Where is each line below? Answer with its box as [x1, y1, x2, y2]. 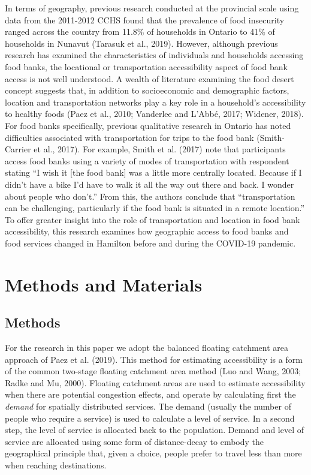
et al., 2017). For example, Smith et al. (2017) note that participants [34, 143, 286, 155]
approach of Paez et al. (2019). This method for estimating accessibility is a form [5, 353, 303, 365]
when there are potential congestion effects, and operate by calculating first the [5, 388, 296, 401]
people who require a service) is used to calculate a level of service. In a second [5, 411, 295, 424]
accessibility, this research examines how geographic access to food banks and [5, 225, 289, 237]
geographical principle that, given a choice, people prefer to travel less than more [5, 447, 302, 459]
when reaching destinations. [5, 458, 107, 471]
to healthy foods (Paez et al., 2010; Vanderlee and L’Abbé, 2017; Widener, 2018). [5, 107, 304, 120]
